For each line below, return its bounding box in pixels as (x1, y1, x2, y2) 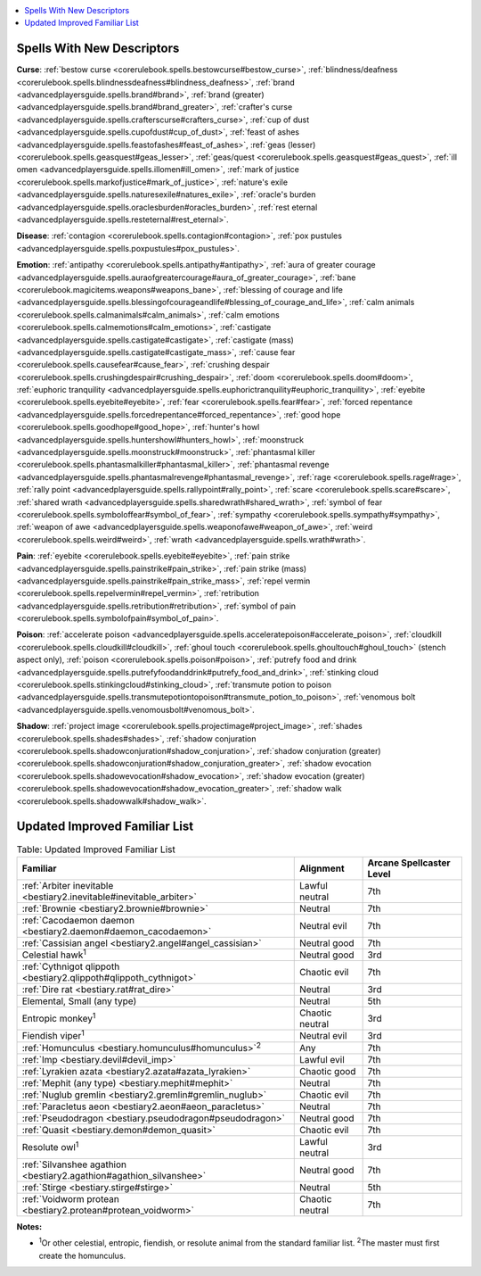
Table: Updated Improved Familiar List (16, 843, 175, 856)
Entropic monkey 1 (21, 1011, 96, 1025)
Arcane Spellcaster (367, 857, 451, 869)
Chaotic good (298, 1065, 356, 1077)
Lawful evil (298, 1053, 345, 1065)
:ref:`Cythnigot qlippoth (21, 960, 120, 973)
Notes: (16, 1221, 43, 1231)
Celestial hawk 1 (21, 947, 86, 961)
